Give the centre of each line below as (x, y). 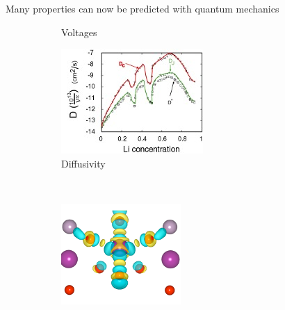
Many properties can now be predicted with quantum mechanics (142, 8)
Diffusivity (83, 163)
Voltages (79, 32)
